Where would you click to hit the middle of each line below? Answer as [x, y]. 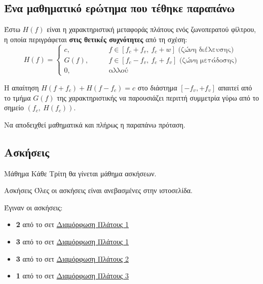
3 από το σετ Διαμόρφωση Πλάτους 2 [72, 258]
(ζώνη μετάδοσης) [208, 60]
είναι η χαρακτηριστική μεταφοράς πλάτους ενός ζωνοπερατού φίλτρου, [151, 29]
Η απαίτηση [22, 87]
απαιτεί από [235, 87]
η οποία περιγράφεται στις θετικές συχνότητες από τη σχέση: [96, 39]
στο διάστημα [157, 87]
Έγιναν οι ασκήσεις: [33, 207]
